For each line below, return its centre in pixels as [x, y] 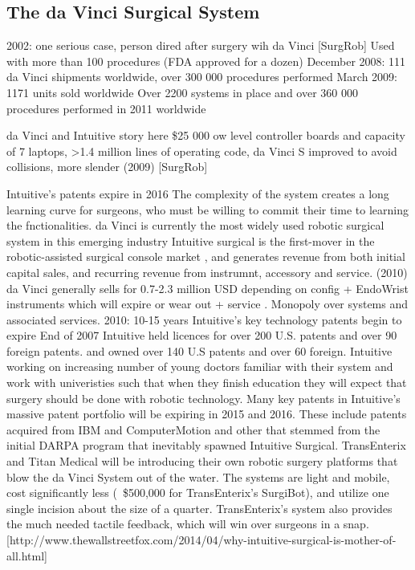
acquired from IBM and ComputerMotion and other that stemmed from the [193, 429]
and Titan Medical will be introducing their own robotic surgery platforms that [202, 461]
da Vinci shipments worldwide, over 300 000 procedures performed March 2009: [202, 77]
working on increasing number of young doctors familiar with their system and [200, 366]
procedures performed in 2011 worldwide [106, 108]
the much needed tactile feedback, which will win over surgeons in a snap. [188, 524]
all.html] [27, 555]
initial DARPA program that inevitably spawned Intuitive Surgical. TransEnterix [206, 445]
